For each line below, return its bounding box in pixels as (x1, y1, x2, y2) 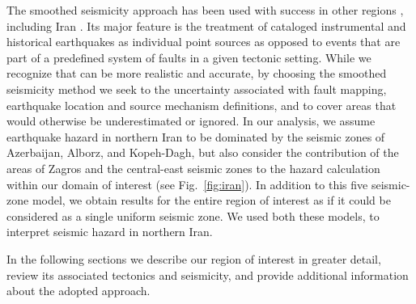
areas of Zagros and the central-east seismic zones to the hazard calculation (6, 159, 380, 176)
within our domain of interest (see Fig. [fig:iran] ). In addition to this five (6, 175, 368, 192)
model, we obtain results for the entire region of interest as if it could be (32, 192, 391, 209)
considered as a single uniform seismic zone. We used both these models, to (6, 207, 380, 224)
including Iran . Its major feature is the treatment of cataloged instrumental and (6, 17, 406, 34)
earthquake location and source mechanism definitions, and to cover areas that (6, 96, 397, 113)
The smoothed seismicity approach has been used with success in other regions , (6, 2, 404, 18)
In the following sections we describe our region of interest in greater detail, (6, 250, 381, 267)
